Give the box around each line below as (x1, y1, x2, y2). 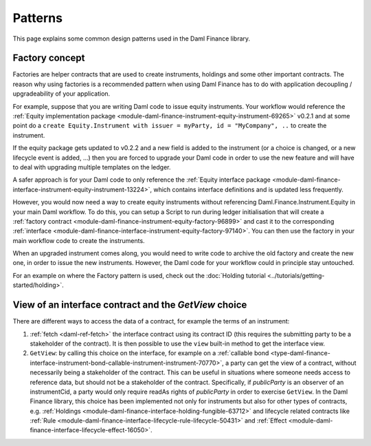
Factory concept (12, 52, 85, 64)
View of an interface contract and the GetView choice (12, 299, 247, 311)
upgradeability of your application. (12, 89, 111, 98)
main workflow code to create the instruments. (12, 236, 145, 244)
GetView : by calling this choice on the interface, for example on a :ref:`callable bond (30, 349, 269, 357)
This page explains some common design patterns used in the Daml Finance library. (12, 34, 251, 43)
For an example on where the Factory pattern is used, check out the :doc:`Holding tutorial (12, 271, 266, 279)
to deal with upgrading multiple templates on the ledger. (12, 162, 171, 171)
